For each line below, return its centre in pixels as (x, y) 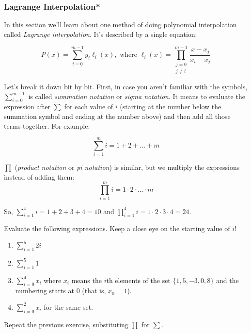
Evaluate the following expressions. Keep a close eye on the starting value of (117, 228)
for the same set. (69, 307)
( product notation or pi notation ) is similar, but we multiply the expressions (127, 167)
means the (86, 280)
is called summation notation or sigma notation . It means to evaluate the (137, 96)
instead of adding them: (39, 176)
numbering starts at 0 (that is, (61, 291)
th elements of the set (138, 280)
